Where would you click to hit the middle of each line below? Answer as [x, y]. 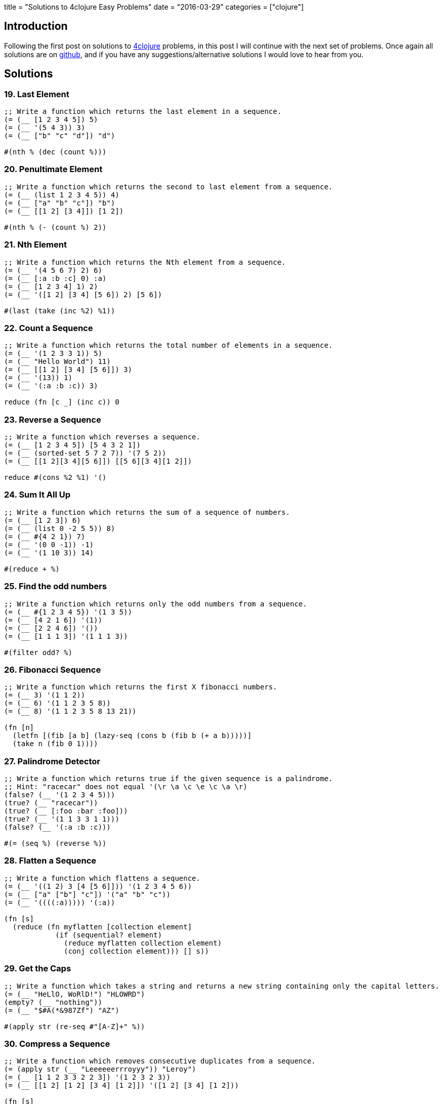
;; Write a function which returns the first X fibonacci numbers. [141, 687]
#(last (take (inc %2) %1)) [60, 311]
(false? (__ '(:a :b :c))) [57, 827]
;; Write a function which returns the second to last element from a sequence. [169, 187]
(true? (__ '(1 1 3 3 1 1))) [62, 819]
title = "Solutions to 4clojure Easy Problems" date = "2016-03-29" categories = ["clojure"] [154, 7]
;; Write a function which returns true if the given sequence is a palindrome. [169, 779]
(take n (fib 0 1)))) [55, 744]
